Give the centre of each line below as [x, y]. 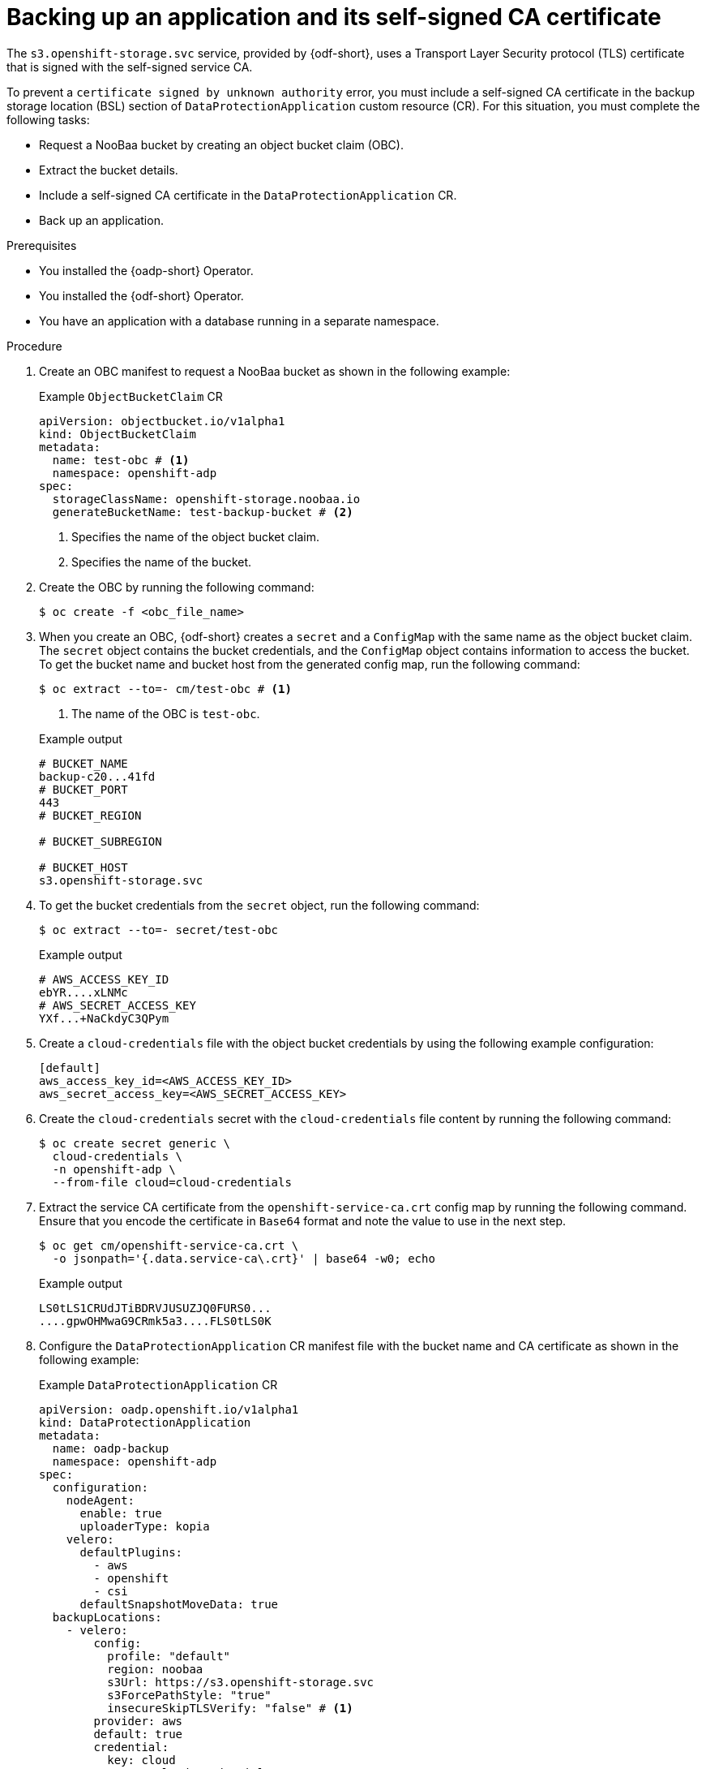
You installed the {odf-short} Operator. [141, 295]
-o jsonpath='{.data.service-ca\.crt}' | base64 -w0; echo [244, 1258]
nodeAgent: [101, 1500]
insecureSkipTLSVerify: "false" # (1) [230, 1708]
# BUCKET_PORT [83, 789]
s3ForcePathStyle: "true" [189, 1695]
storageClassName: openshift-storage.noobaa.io [206, 499]
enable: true [121, 1513]
